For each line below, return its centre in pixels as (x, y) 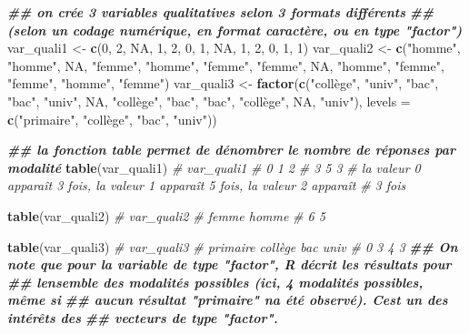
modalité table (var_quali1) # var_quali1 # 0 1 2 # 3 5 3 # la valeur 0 (214, 167)
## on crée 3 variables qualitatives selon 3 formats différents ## (221, 12)
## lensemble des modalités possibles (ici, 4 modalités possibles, (215, 282)
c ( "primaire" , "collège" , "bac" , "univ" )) (112, 119)
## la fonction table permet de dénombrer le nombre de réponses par (231, 150)
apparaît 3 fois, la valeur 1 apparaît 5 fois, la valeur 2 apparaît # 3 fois (207, 185)
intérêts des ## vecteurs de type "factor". (143, 317)
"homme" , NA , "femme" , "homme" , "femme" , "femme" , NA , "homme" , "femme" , (226, 65)
